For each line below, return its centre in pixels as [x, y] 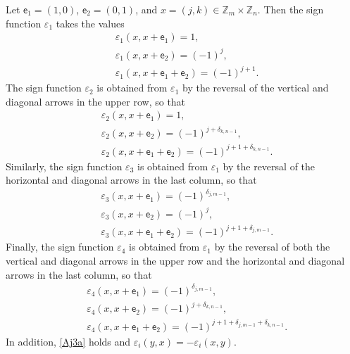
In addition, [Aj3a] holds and [68, 341]
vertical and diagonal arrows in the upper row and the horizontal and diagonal [175, 260]
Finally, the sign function [60, 247]
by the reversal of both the [272, 247]
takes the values [90, 23]
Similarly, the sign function [64, 166]
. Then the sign [290, 9]
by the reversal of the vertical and [255, 88]
